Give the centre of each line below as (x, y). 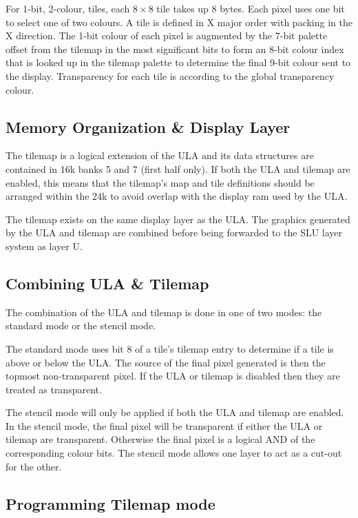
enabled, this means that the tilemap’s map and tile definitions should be (160, 182)
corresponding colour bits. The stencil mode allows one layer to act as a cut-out (174, 453)
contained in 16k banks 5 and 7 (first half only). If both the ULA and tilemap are (178, 168)
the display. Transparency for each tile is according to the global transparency (170, 75)
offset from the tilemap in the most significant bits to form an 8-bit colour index (175, 49)
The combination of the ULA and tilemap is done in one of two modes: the (164, 312)
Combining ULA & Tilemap (107, 283)
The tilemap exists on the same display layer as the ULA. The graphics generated (178, 219)
